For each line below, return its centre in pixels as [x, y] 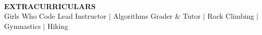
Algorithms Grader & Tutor [157, 16]
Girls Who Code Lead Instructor [56, 16]
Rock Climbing [231, 16]
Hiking [58, 26]
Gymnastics [23, 26]
